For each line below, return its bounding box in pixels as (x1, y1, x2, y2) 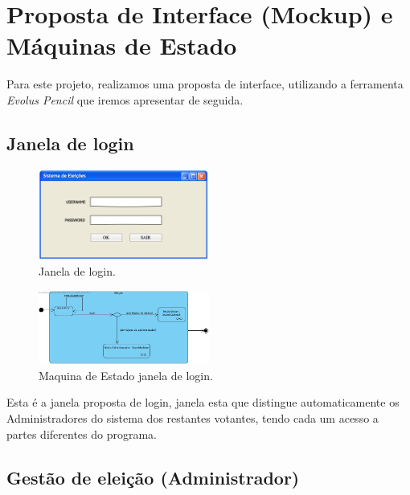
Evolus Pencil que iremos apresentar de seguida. (6, 91, 244, 108)
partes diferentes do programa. (6, 425, 157, 442)
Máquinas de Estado (6, 29, 237, 62)
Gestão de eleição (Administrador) (6, 464, 300, 489)
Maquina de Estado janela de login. (39, 366, 213, 383)
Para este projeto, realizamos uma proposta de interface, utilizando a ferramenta (6, 76, 404, 92)
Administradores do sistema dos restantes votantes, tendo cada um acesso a (6, 410, 379, 427)
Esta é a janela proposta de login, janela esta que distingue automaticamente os (6, 394, 400, 411)
